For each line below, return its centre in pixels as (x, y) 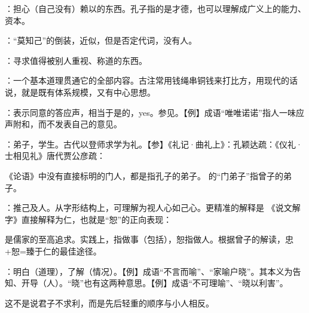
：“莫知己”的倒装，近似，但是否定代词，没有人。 (101, 40)
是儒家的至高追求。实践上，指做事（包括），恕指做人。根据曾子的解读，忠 (149, 239)
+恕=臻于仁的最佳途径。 (53, 251)
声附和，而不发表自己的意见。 (63, 124)
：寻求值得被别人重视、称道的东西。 (76, 60)
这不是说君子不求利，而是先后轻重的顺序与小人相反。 (109, 303)
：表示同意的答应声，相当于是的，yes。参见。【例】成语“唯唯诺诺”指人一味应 (154, 112)
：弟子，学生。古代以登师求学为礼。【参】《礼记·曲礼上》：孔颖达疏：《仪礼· (154, 144)
